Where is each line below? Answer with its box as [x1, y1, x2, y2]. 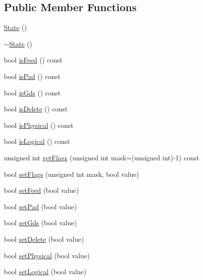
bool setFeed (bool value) [4, 185, 79, 195]
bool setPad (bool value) [4, 201, 77, 211]
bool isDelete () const [4, 104, 68, 114]
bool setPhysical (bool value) [4, 250, 90, 260]
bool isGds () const [4, 87, 61, 97]
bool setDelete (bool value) [4, 233, 84, 244]
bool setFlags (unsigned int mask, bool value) [4, 169, 139, 179]
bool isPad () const [4, 71, 61, 81]
